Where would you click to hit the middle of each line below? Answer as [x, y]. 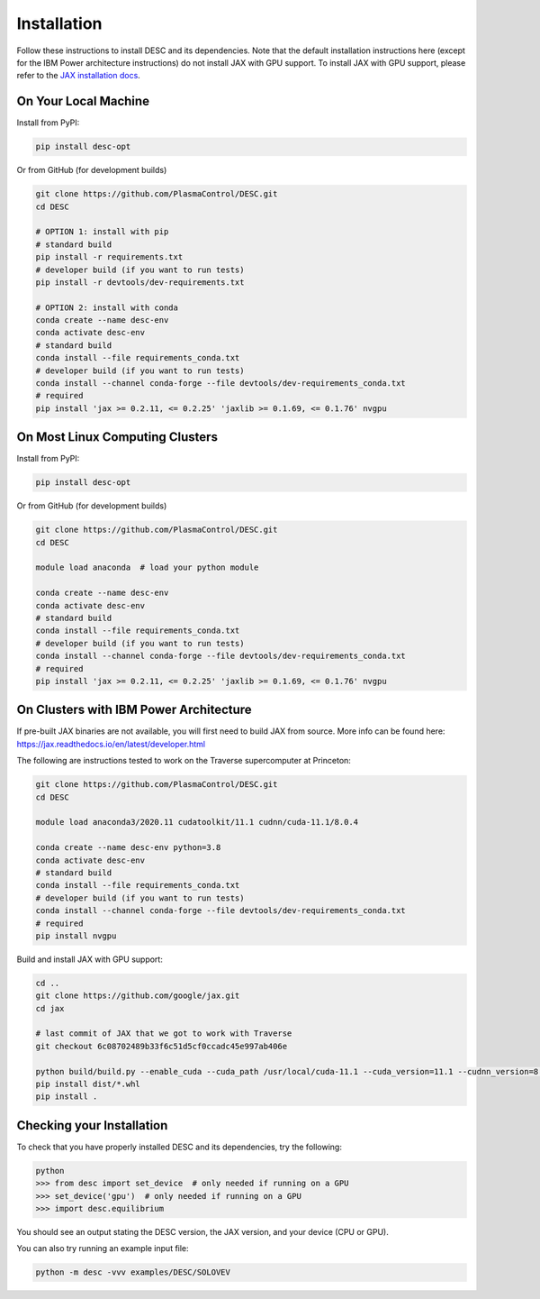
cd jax [50, 1008]
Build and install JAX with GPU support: [90, 959]
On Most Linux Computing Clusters [117, 437]
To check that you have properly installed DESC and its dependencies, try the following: [179, 1147]
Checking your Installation [92, 1125]
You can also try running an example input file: [103, 1249]
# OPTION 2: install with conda [107, 307]
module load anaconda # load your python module [147, 567]
